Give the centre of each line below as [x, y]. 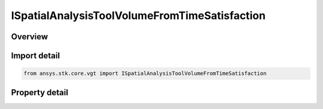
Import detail [35, 56]
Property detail [40, 92]
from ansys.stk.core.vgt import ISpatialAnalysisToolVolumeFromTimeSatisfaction [145, 74]
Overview [30, 37]
